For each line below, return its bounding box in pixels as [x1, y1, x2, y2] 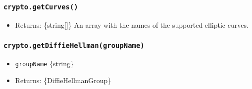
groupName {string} [15, 58, 74, 69]
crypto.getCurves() [3, 2, 78, 11]
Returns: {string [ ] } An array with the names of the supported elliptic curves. [15, 19, 249, 30]
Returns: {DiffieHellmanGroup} [15, 75, 111, 85]
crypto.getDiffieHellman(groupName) [3, 42, 145, 50]
